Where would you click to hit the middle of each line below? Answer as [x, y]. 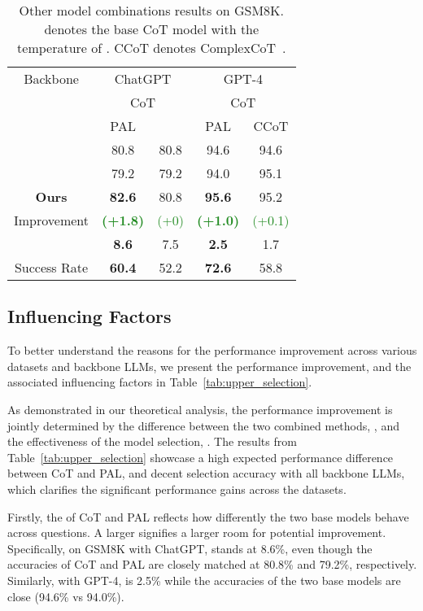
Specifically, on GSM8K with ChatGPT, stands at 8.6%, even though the [190, 548]
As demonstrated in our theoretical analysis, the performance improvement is [200, 409]
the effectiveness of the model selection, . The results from [152, 441]
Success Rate [51, 267]
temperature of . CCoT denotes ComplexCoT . [152, 48]
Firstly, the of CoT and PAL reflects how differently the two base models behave [208, 516]
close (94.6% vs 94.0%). [66, 596]
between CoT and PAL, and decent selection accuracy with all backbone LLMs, [206, 473]
